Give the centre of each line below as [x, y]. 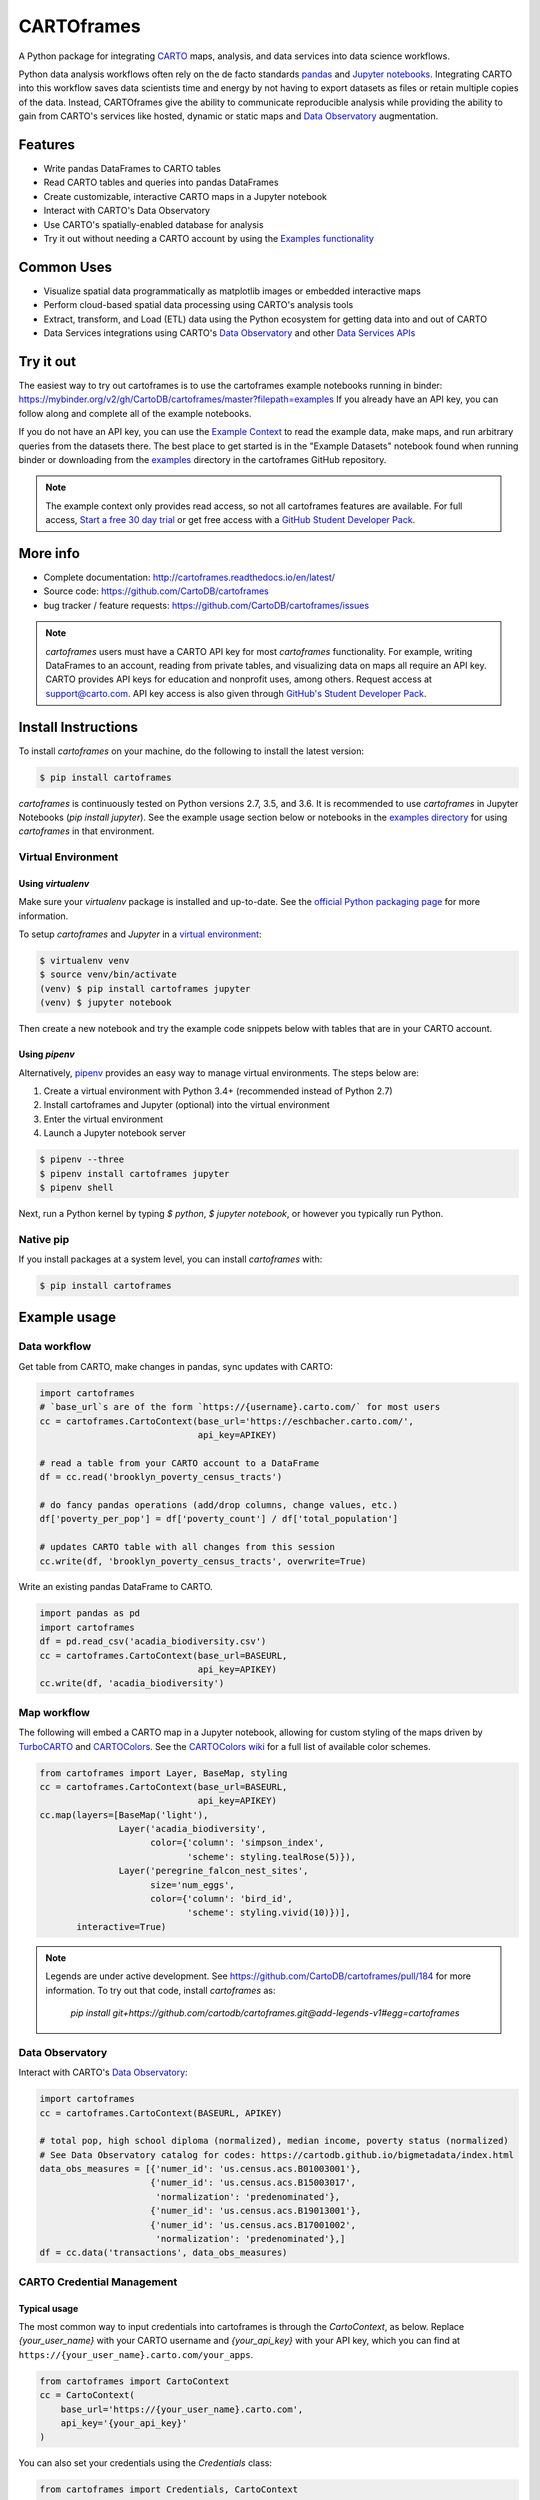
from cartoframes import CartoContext [134, 2381]
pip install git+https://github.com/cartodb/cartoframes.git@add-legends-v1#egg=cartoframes [265, 2012]
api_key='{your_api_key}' [124, 2423]
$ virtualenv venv [84, 961]
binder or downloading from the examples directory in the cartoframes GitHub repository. [202, 459]
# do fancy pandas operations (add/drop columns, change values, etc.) [219, 1504]
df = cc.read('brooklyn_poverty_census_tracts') [161, 1477]
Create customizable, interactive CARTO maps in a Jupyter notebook [185, 196]
